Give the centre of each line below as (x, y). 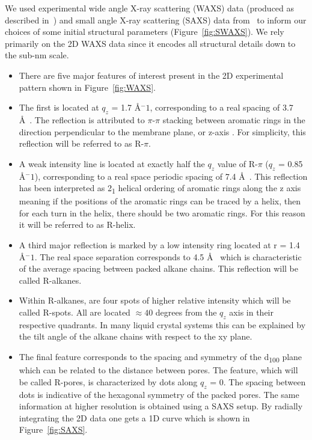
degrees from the (186, 312)
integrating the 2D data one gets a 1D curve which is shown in (134, 417)
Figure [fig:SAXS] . (53, 429)
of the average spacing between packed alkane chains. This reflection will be (159, 268)
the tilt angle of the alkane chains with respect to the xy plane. (136, 336)
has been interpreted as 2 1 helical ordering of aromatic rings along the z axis (160, 188)
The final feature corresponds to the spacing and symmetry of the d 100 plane (161, 357)
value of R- (237, 163)
